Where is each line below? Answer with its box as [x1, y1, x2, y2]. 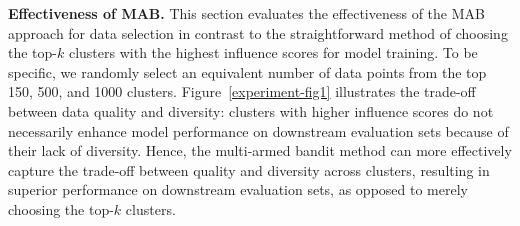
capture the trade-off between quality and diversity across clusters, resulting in [8, 159, 490, 180]
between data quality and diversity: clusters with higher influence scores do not [8, 100, 494, 121]
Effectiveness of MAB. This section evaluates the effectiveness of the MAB [8, 3, 485, 23]
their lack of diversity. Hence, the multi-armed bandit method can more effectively [8, 140, 512, 161]
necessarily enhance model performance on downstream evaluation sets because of [8, 120, 509, 141]
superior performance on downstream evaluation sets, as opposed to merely [8, 179, 468, 200]
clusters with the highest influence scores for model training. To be [68, 42, 478, 63]
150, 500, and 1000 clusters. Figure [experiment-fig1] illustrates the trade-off [8, 81, 476, 102]
